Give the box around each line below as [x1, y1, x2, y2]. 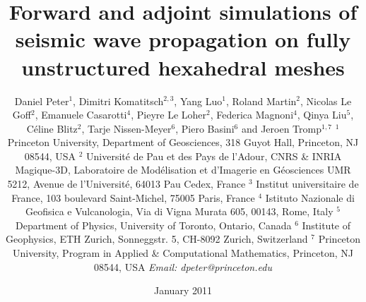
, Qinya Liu [297, 107, 347, 122]
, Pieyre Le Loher [131, 107, 207, 122]
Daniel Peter [14, 93, 69, 108]
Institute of [302, 217, 351, 232]
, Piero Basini [175, 121, 235, 135]
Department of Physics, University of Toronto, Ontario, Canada [15, 217, 292, 232]
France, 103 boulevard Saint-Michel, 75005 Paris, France [11, 190, 255, 205]
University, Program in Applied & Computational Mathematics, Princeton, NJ [12, 246, 353, 260]
